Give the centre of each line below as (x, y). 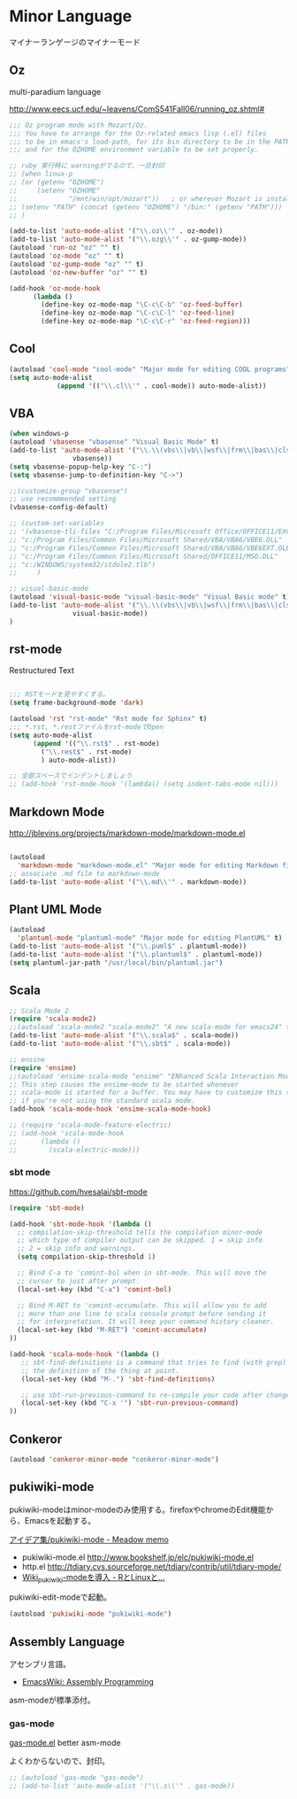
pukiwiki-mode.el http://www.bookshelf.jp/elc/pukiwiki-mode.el (138, 1557)
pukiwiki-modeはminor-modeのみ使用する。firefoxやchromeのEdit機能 (137, 1509)
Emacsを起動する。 (60, 1520)
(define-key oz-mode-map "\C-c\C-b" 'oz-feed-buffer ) (142, 305)
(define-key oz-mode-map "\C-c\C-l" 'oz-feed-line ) (138, 313)
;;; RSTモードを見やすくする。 (59, 694)
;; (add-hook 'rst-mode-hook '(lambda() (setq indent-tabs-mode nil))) (144, 784)
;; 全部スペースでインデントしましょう (71, 776)
